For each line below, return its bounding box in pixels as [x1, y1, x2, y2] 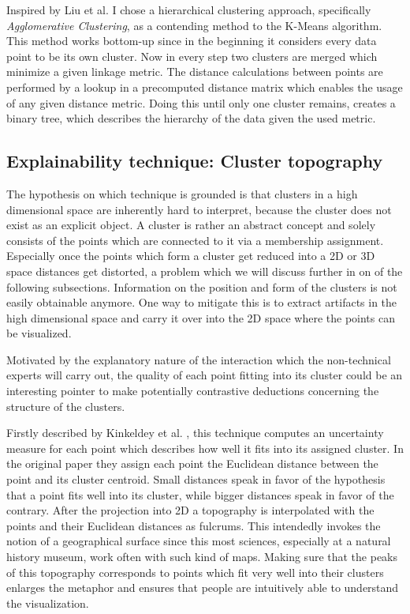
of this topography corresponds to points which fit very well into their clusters [6, 563, 384, 580]
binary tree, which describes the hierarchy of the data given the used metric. [6, 110, 376, 126]
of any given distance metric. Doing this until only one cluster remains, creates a [6, 94, 396, 111]
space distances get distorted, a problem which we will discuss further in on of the [6, 262, 403, 279]
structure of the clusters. [6, 397, 125, 414]
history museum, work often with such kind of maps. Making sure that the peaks [6, 548, 398, 565]
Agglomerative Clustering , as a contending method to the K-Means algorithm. [6, 17, 382, 33]
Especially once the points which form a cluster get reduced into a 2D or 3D [6, 247, 375, 264]
